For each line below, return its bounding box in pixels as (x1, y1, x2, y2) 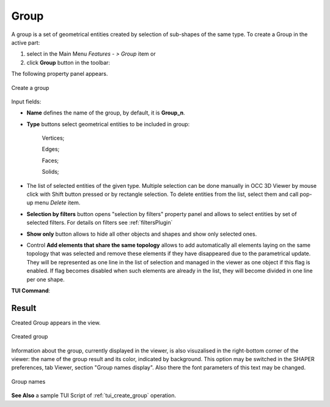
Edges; (42, 146, 60, 153)
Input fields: (11, 98, 42, 105)
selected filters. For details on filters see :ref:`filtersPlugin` (26, 219, 173, 226)
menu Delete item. (34, 199, 81, 206)
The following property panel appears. (11, 70, 108, 78)
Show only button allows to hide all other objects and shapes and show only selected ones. (26, 230, 257, 237)
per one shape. (26, 275, 65, 283)
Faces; (42, 157, 59, 164)
